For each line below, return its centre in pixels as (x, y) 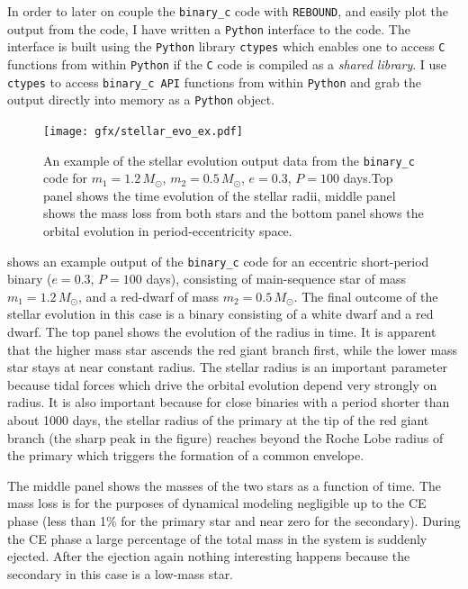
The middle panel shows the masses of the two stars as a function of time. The (225, 485)
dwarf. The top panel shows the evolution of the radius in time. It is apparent (222, 332)
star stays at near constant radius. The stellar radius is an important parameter (227, 367)
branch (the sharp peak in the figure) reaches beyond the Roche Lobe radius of (225, 437)
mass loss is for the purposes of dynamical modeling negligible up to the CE (217, 503)
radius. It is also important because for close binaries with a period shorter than (229, 402)
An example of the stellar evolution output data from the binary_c (229, 160)
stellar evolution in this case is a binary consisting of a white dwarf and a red (220, 314)
